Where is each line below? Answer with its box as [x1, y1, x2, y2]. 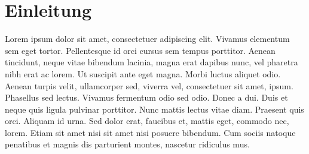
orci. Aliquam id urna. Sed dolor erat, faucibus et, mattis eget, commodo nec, [5, 114, 289, 127]
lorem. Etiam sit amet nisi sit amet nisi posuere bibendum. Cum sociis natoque [5, 126, 296, 138]
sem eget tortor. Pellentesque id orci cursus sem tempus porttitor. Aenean [5, 44, 276, 56]
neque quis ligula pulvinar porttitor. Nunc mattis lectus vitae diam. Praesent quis [5, 102, 304, 115]
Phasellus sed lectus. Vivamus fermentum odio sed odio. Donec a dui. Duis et [5, 91, 288, 104]
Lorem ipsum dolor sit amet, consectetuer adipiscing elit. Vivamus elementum [5, 32, 290, 45]
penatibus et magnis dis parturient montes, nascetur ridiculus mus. [5, 138, 250, 150]
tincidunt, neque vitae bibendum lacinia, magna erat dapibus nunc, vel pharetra [5, 56, 298, 68]
